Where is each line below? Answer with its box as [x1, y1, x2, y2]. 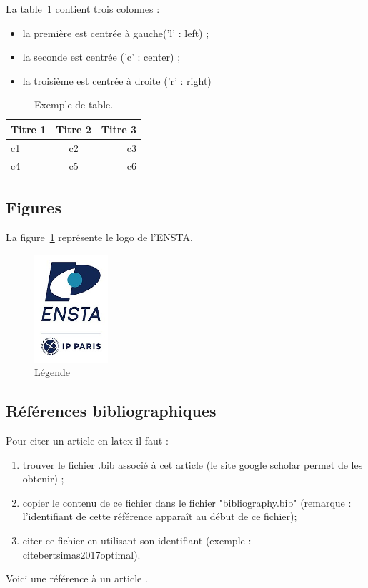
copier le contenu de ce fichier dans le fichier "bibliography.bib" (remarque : [22, 495, 352, 510]
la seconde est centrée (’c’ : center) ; [22, 49, 181, 64]
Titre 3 [101, 121, 137, 136]
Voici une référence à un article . [6, 571, 148, 586]
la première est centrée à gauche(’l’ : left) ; [22, 25, 209, 40]
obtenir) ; [22, 471, 64, 486]
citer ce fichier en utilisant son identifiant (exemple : [22, 533, 252, 548]
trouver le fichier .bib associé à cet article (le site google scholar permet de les [22, 457, 363, 472]
